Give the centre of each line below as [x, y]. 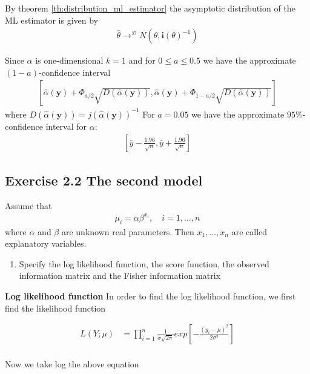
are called [249, 231]
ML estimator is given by [51, 20]
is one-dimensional [69, 60]
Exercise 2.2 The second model [104, 180]
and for [142, 60]
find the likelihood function [55, 308]
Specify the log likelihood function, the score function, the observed [144, 263]
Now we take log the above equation [72, 364]
